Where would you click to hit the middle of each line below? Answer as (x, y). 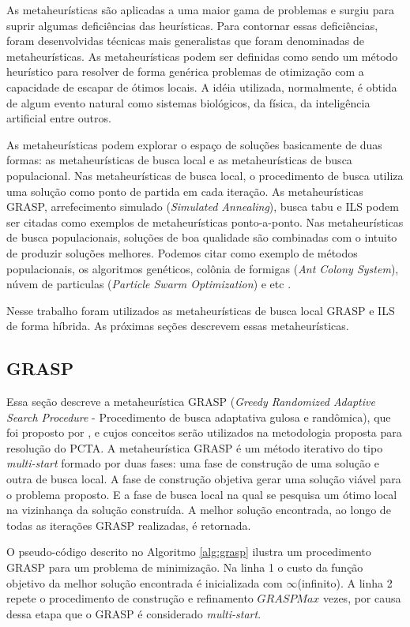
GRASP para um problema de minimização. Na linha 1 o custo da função (185, 567)
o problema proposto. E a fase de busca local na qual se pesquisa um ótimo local (202, 494)
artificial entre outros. (59, 118)
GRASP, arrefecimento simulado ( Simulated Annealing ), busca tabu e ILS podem (203, 206)
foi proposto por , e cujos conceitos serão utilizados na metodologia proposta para (204, 432)
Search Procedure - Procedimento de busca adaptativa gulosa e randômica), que (199, 417)
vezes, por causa (362, 598)
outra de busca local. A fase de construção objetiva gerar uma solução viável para (204, 479)
